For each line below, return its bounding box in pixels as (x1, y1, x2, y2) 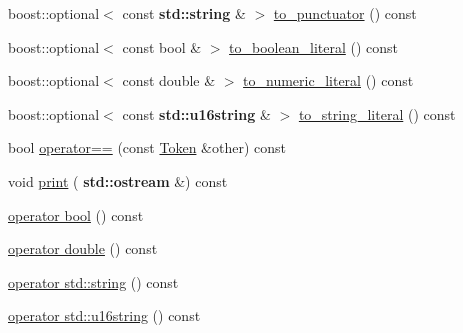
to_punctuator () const (273, 3, 417, 23)
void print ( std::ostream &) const (8, 170, 228, 191)
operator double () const (8, 238, 158, 259)
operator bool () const (8, 204, 144, 225)
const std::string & (122, 3, 246, 23)
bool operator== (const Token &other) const (8, 137, 286, 158)
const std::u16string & (122, 103, 271, 124)
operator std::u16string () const (8, 305, 201, 326)
